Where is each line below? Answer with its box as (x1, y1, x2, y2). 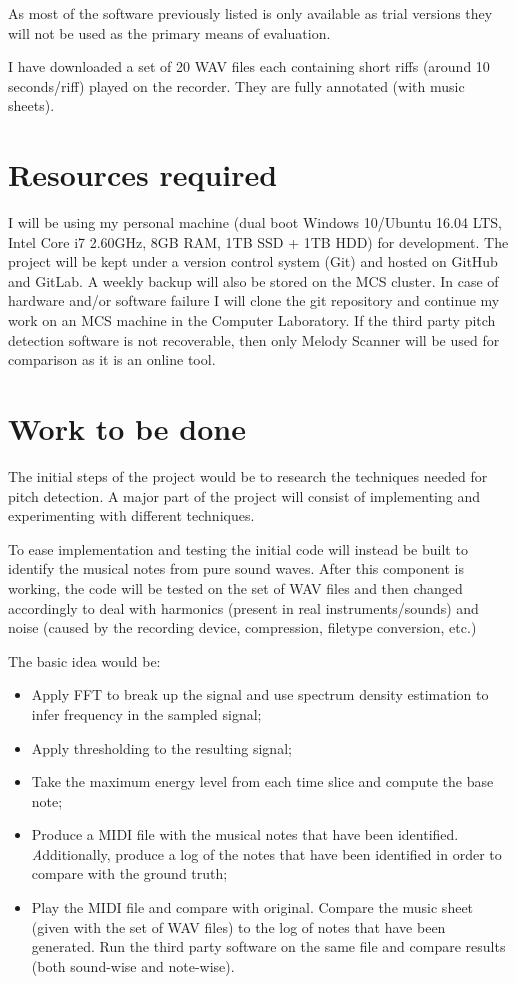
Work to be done (8, 408, 246, 449)
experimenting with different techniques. (8, 505, 255, 526)
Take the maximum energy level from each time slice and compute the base (31, 771, 494, 792)
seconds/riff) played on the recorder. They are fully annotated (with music (8, 75, 465, 96)
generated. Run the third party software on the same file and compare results (31, 936, 506, 957)
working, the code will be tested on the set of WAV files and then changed (8, 577, 463, 598)
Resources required (8, 154, 278, 195)
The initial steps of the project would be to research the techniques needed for (8, 465, 488, 486)
